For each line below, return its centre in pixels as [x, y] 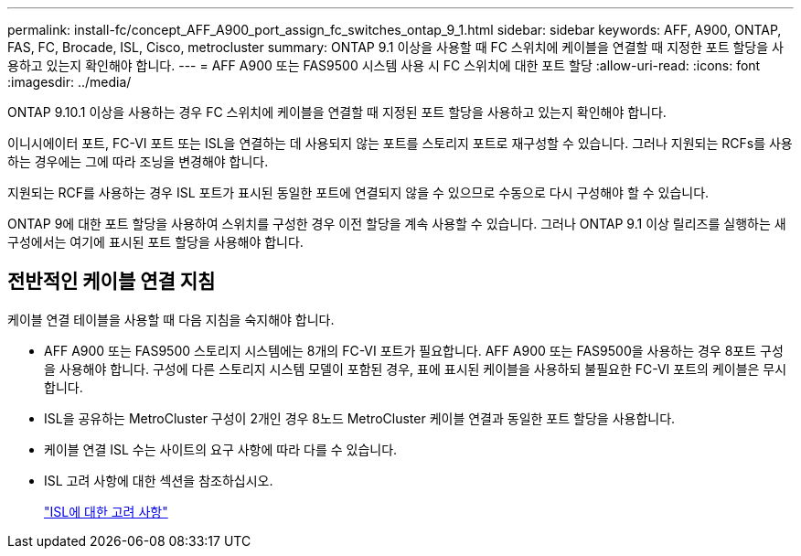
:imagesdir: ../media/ [69, 82]
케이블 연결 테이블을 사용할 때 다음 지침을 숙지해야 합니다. [171, 319]
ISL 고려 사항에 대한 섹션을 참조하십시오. [159, 480]
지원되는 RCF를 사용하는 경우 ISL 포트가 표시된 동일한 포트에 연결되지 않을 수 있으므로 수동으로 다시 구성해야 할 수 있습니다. [358, 192]
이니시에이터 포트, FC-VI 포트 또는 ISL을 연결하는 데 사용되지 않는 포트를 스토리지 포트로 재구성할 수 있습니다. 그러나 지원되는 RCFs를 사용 [400, 143]
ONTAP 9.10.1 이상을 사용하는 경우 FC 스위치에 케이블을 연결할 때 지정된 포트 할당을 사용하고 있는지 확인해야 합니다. [337, 112]
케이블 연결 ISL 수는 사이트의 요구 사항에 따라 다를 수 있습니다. [221, 449]
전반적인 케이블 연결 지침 [112, 282]
